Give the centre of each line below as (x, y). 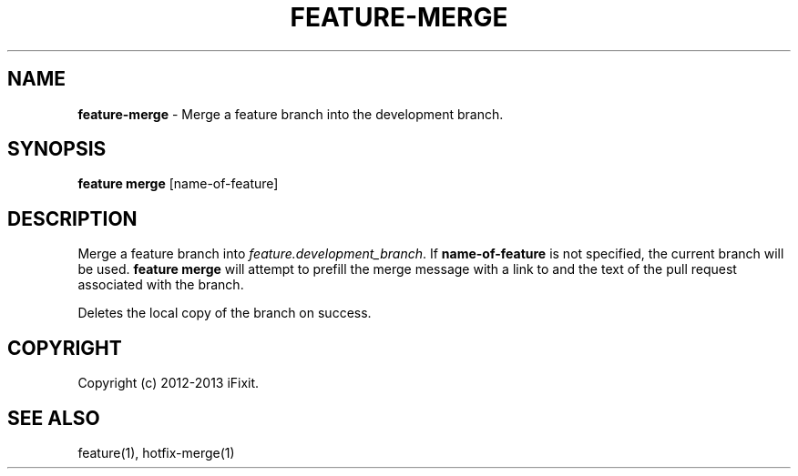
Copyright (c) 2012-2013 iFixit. (169, 383)
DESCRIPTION (72, 218)
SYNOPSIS (57, 149)
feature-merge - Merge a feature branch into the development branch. (291, 114)
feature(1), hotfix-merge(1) (156, 452)
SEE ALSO (54, 418)
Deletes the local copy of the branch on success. (225, 313)
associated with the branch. (161, 285)
